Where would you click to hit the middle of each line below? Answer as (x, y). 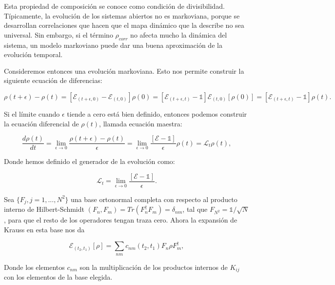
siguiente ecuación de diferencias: (53, 80)
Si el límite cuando (32, 113)
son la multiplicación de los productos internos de (154, 267)
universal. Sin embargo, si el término (59, 34)
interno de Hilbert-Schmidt (44, 209)
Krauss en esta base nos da (44, 229)
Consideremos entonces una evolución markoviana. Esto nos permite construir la (124, 71)
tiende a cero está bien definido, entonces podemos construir (157, 113)
